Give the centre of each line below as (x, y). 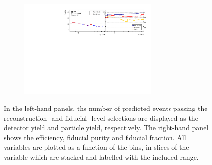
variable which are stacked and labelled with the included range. (101, 156)
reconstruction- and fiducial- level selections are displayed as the (101, 118)
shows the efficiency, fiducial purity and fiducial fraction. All (95, 137)
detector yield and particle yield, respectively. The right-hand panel (106, 128)
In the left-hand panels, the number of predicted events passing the (106, 108)
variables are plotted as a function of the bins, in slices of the (97, 147)
